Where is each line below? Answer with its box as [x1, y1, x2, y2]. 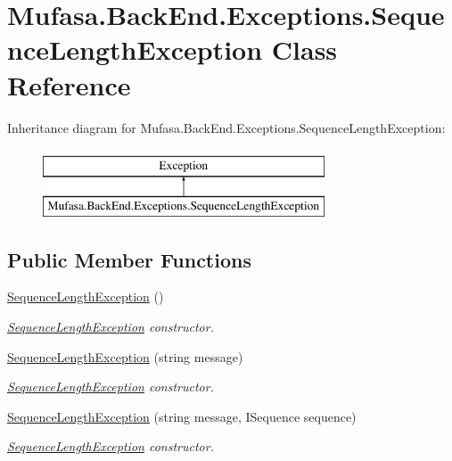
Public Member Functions [7, 245, 251, 273]
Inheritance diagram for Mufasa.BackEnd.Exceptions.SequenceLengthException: [7, 118, 446, 136]
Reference [7, 66, 131, 103]
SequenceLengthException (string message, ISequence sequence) [7, 407, 357, 425]
